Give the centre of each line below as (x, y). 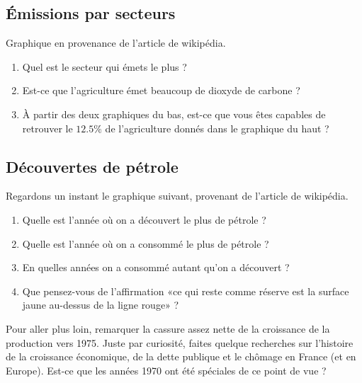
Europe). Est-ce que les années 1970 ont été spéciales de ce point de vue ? (166, 370)
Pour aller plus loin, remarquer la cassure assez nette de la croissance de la (168, 328)
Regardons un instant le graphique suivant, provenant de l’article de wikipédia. (177, 196)
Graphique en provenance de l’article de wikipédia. (116, 43)
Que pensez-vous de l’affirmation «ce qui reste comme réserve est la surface (186, 291)
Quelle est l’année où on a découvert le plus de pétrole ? (144, 219)
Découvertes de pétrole (92, 166)
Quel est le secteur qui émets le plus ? (104, 66)
